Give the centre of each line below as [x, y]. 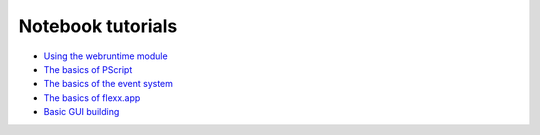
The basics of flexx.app [92, 97]
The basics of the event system [108, 84]
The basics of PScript [88, 69]
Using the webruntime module [106, 56]
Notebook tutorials [98, 26]
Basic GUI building [81, 112]
